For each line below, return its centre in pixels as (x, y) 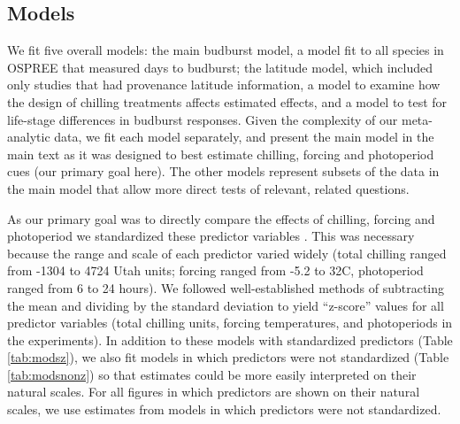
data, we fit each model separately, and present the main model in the (244, 137)
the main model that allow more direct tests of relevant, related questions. (208, 188)
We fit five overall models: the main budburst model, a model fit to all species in (226, 50)
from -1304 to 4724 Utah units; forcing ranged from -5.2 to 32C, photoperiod (215, 270)
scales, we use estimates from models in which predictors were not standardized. (224, 409)
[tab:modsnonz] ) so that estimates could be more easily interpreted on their (212, 374)
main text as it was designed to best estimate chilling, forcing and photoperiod (221, 154)
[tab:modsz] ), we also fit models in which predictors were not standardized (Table (228, 357)
